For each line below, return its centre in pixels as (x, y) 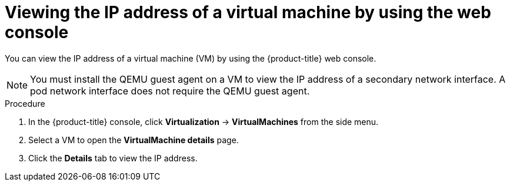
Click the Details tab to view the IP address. (113, 158)
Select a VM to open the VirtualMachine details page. (134, 140)
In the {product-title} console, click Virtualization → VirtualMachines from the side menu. (204, 121)
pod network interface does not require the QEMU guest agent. (170, 91)
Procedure (25, 103)
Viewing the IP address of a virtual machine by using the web (248, 12)
